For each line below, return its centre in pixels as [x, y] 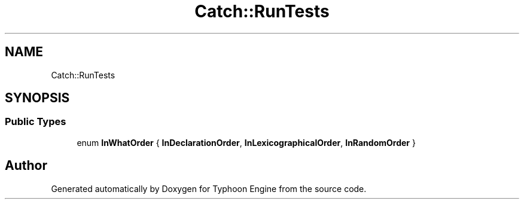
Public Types [36, 122]
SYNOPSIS [37, 98]
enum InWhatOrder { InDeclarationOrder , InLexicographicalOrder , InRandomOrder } [246, 142]
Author [26, 166]
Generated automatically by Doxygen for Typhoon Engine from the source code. [209, 188]
